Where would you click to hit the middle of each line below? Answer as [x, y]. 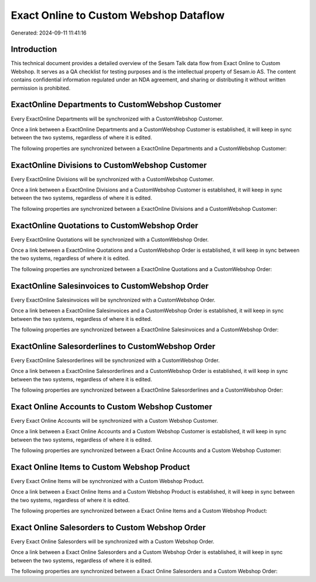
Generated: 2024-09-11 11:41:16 [49, 33]
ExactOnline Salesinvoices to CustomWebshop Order [110, 286]
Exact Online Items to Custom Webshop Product [100, 467]
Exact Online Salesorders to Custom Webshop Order [108, 527]
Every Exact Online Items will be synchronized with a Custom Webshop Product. [108, 481]
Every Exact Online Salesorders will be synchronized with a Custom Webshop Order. [113, 542]
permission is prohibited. [41, 88]
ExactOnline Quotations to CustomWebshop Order [104, 225]
